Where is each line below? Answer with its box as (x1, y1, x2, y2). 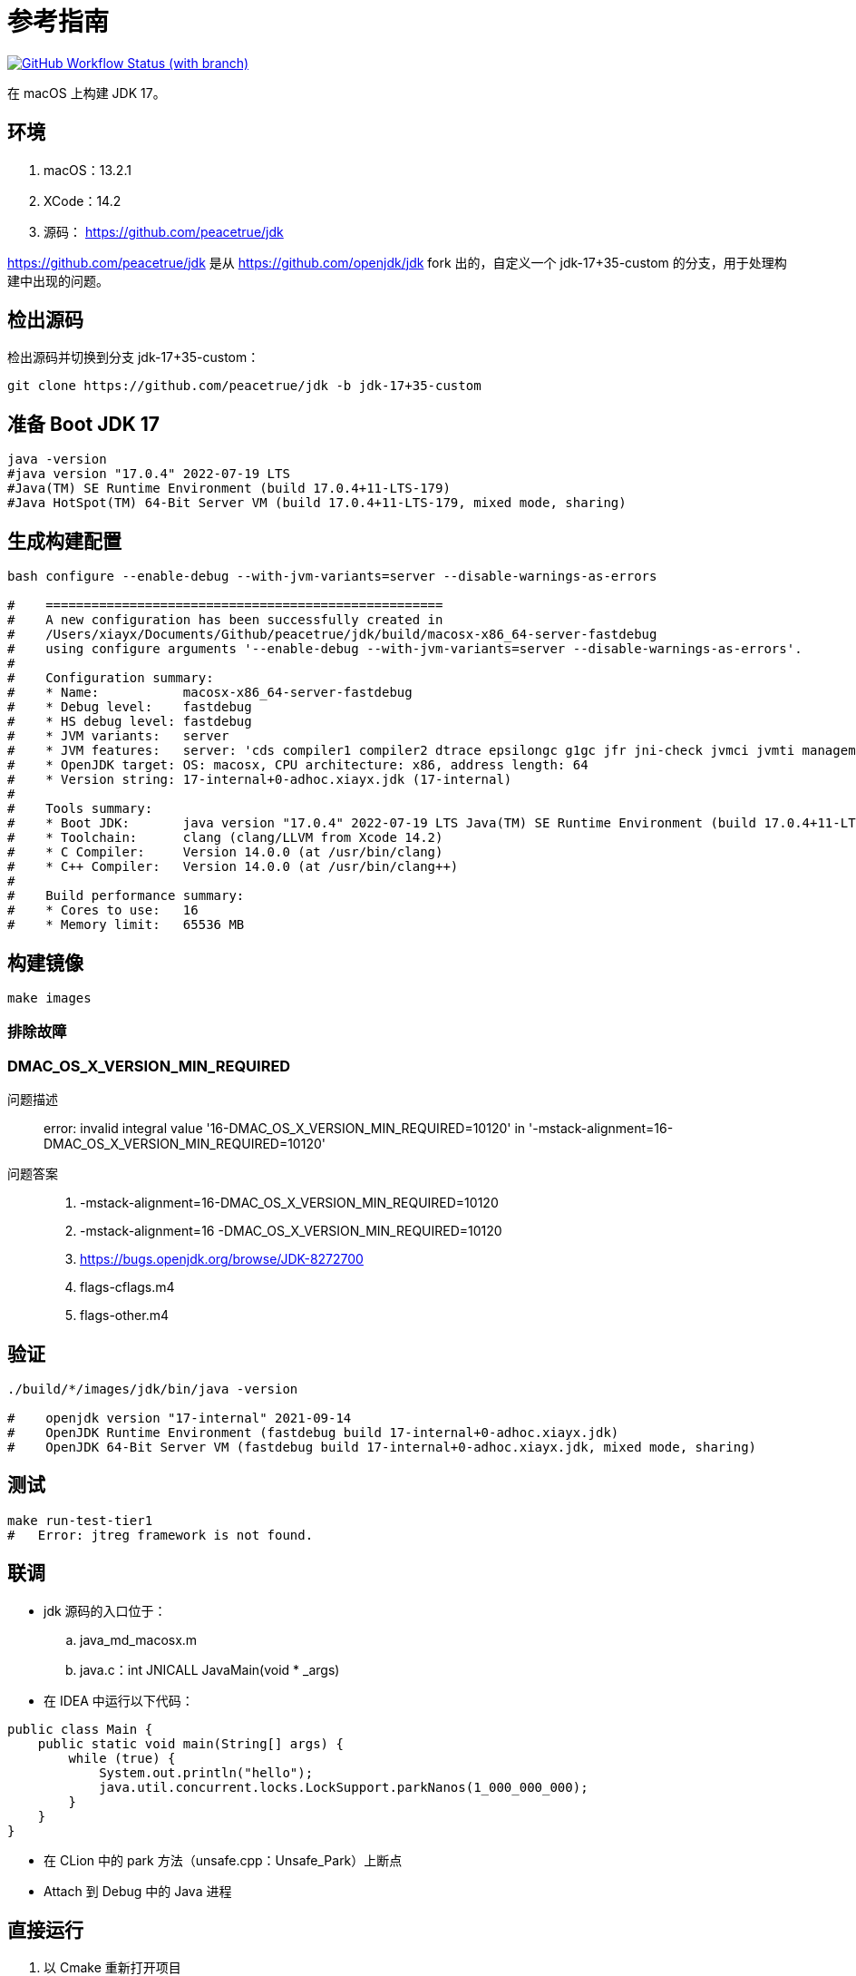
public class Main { (7, 1721, 153, 1736)
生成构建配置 (7, 529, 122, 553)
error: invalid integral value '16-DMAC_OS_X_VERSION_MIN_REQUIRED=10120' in (44, 1120, 526, 1137)
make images (7, 990, 92, 1005)
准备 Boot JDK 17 (7, 412, 160, 435)
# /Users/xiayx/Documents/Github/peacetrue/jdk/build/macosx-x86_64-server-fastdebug (7, 627, 657, 642)
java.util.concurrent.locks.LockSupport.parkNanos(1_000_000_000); (99, 1779, 588, 1795)
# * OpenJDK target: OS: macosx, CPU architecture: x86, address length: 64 (7, 758, 588, 773)
